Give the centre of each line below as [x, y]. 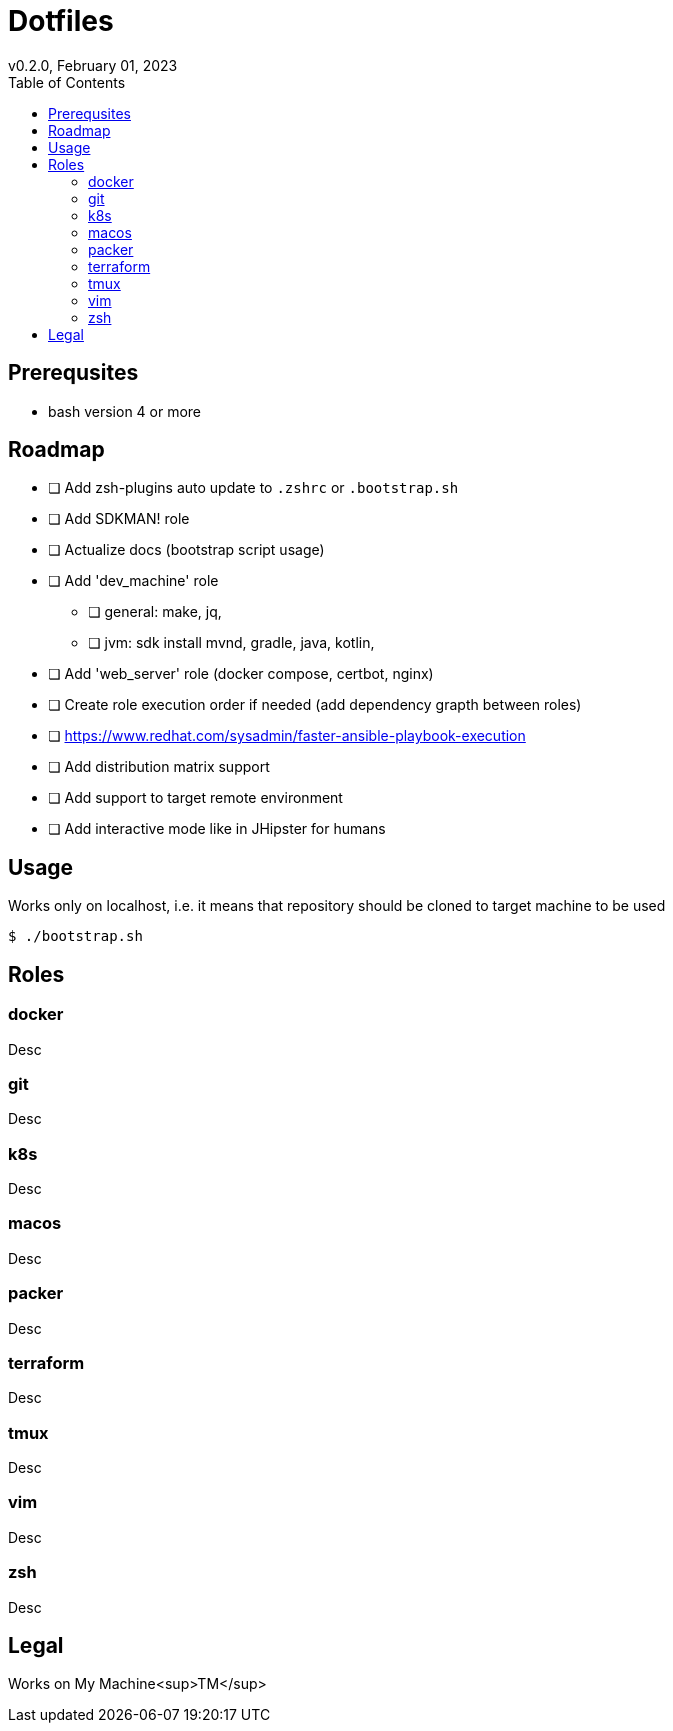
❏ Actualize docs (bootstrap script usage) [186, 550]
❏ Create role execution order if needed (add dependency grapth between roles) [315, 705]
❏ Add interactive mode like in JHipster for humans [217, 829]
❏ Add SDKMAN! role [119, 519]
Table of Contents [67, 82]
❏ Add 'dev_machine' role [133, 581]
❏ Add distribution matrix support [159, 767]
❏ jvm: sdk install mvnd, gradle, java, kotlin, [231, 643]
